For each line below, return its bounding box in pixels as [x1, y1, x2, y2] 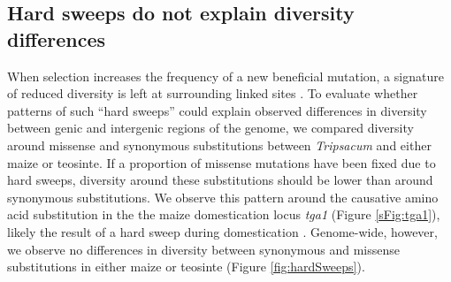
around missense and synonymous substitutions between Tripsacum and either [7, 135, 432, 154]
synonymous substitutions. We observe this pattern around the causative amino [7, 187, 439, 206]
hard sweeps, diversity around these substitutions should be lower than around [7, 171, 433, 189]
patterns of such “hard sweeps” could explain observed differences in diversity [7, 101, 427, 119]
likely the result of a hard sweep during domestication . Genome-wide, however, [7, 222, 438, 240]
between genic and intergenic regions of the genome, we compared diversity [7, 118, 414, 137]
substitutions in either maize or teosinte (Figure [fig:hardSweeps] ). [7, 257, 365, 276]
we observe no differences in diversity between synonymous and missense [7, 240, 400, 258]
